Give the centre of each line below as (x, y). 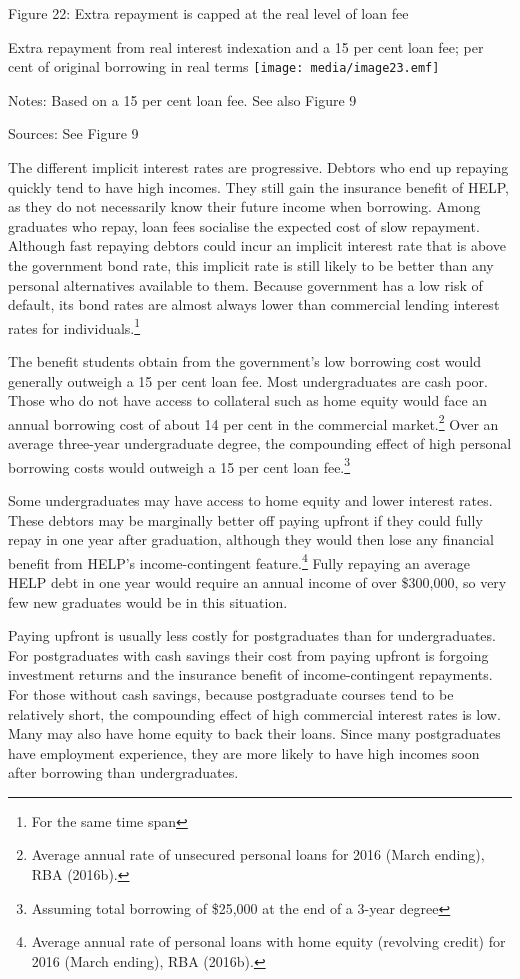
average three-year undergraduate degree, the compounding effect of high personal (260, 443)
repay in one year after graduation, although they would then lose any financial (251, 539)
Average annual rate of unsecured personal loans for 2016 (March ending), (258, 854)
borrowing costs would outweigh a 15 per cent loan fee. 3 (179, 465)
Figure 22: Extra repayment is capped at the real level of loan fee (208, 13)
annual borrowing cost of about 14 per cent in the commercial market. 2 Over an (253, 422)
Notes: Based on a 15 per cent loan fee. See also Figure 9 (182, 99)
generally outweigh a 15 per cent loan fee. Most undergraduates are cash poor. (248, 380)
